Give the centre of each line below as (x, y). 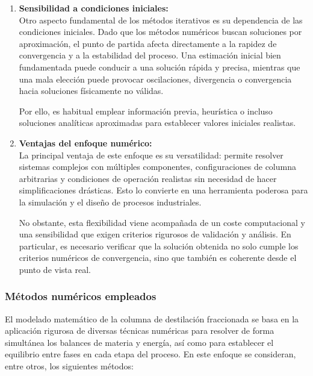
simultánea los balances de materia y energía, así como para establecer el (139, 342)
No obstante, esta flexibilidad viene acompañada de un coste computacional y (162, 222)
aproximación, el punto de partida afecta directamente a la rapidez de (148, 43)
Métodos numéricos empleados (81, 296)
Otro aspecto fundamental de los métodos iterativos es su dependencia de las (161, 20)
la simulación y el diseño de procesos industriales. (110, 202)
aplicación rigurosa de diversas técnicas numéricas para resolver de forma (140, 331)
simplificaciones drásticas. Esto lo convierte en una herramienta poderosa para (163, 190)
